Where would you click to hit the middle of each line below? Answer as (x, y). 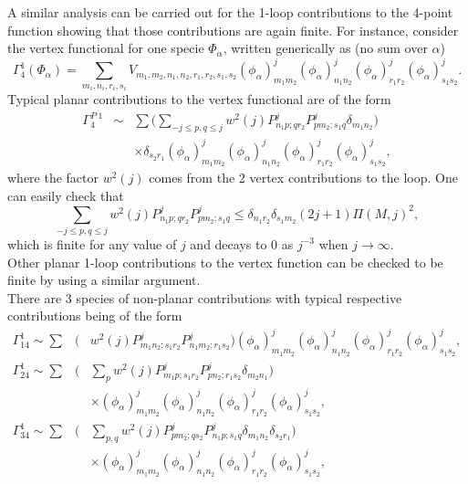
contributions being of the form (95, 316)
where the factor (53, 177)
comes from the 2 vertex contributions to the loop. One (303, 177)
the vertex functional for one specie (106, 48)
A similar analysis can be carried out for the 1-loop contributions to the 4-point (230, 12)
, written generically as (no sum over (325, 48)
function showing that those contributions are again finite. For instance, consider (233, 30)
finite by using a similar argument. (104, 280)
